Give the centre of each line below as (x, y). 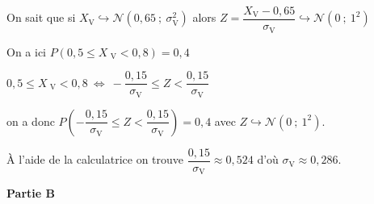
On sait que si (41, 17)
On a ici (26, 51)
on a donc (31, 121)
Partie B (31, 193)
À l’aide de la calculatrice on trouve (95, 159)
